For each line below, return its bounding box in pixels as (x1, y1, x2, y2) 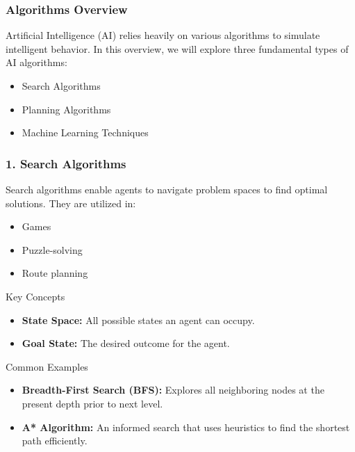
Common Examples (6, 359, 88, 373)
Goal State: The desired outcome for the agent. (22, 336, 230, 350)
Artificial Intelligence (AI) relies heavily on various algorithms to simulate (6, 28, 320, 42)
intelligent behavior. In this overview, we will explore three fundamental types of (6, 41, 349, 56)
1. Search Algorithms (6, 154, 126, 172)
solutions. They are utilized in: (6, 195, 136, 210)
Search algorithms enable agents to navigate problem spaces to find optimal (6, 182, 328, 196)
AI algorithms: (6, 55, 67, 70)
